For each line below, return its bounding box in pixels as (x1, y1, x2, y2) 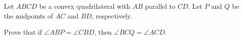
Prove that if (4, 27, 42, 37)
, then (94, 27, 112, 37)
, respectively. (92, 10, 132, 20)
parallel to (145, 1, 175, 11)
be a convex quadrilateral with (39, 1, 131, 11)
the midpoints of (4, 10, 53, 20)
